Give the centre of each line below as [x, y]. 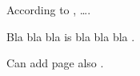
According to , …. [49, 9]
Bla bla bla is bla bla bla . [71, 36]
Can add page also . [55, 63]
